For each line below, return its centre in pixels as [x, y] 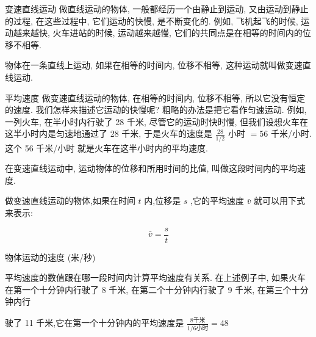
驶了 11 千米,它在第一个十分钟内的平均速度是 [95, 323]
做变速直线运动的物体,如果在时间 [70, 201]
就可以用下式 [280, 201]
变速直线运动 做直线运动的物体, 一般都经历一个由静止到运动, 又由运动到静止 [157, 9]
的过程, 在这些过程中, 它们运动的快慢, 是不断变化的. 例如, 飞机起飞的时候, [152, 20]
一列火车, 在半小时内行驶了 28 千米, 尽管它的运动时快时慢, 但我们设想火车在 [156, 121]
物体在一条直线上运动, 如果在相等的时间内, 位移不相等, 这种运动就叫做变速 [154, 65]
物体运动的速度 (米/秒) [50, 257]
